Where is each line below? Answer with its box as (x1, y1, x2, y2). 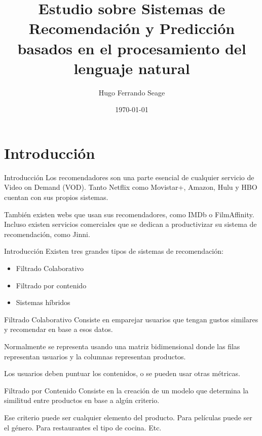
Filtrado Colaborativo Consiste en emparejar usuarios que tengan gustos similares (4, 314, 258, 324)
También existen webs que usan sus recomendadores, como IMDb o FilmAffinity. (4, 209, 254, 219)
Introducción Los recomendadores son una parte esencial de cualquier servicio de (4, 172, 254, 182)
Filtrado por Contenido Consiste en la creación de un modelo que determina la (4, 385, 249, 395)
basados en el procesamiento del (17, 38, 246, 58)
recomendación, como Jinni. (4, 228, 90, 239)
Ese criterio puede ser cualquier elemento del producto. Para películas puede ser (4, 412, 252, 422)
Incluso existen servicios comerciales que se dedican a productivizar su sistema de (4, 219, 257, 229)
